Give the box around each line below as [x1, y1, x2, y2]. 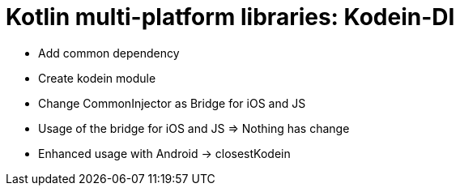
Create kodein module [38, 70, 156, 85]
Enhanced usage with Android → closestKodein [38, 146, 291, 160]
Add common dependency [38, 45, 180, 60]
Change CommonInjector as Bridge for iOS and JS [38, 96, 306, 110]
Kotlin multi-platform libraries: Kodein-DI [6, 3, 455, 31]
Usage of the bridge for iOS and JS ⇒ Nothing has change [38, 121, 350, 135]
